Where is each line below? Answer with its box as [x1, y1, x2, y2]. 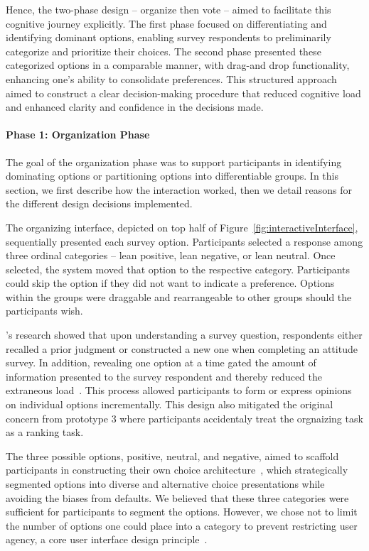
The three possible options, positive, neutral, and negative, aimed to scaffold [6, 448, 339, 463]
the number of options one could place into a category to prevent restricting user [6, 518, 358, 533]
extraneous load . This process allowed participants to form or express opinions [6, 383, 352, 398]
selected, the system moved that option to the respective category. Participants [6, 261, 351, 276]
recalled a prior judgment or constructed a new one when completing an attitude [6, 341, 358, 356]
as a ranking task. [6, 425, 84, 440]
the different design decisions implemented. [6, 196, 193, 211]
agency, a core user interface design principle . [6, 532, 208, 547]
